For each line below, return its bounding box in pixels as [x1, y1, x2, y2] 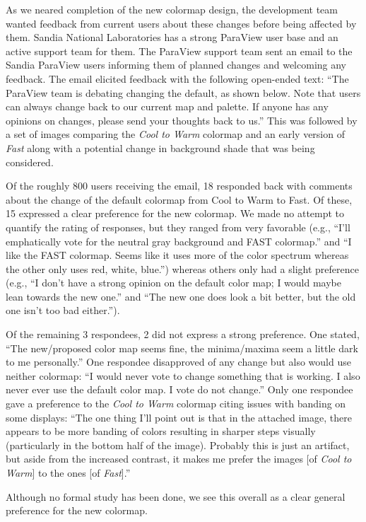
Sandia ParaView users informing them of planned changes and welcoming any [6, 57, 347, 72]
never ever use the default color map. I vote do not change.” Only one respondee [6, 382, 353, 397]
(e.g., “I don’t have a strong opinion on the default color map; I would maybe [6, 275, 342, 290]
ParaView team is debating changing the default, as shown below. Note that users [6, 85, 361, 100]
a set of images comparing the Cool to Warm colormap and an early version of [6, 127, 345, 141]
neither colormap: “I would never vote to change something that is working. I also [6, 368, 360, 383]
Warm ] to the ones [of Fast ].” [6, 465, 131, 480]
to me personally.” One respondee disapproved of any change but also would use [6, 354, 351, 369]
